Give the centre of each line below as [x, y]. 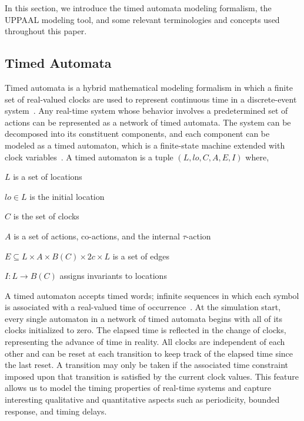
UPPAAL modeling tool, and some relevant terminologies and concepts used [142, 19]
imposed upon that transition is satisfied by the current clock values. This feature [152, 376]
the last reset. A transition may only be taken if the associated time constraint [146, 365]
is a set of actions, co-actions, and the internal [97, 236]
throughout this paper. [46, 31]
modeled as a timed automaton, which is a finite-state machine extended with [145, 145]
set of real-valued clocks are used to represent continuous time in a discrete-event [151, 99]
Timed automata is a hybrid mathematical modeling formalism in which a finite [149, 87]
